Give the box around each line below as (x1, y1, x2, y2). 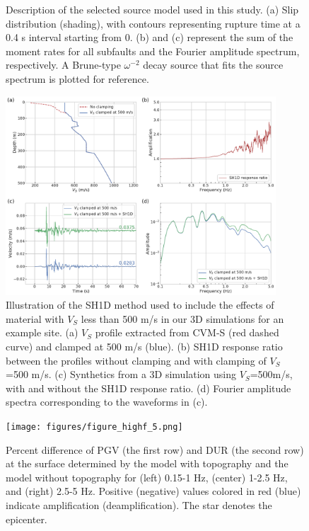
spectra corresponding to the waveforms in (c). (6, 394, 208, 409)
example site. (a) (6, 325, 78, 340)
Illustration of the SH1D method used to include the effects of (6, 297, 274, 312)
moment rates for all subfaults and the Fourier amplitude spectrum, (6, 43, 300, 58)
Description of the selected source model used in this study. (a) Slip (6, 2, 299, 16)
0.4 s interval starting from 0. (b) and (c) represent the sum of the (6, 30, 293, 45)
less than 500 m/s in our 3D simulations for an (81, 311, 284, 326)
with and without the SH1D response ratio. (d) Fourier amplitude (6, 380, 291, 395)
